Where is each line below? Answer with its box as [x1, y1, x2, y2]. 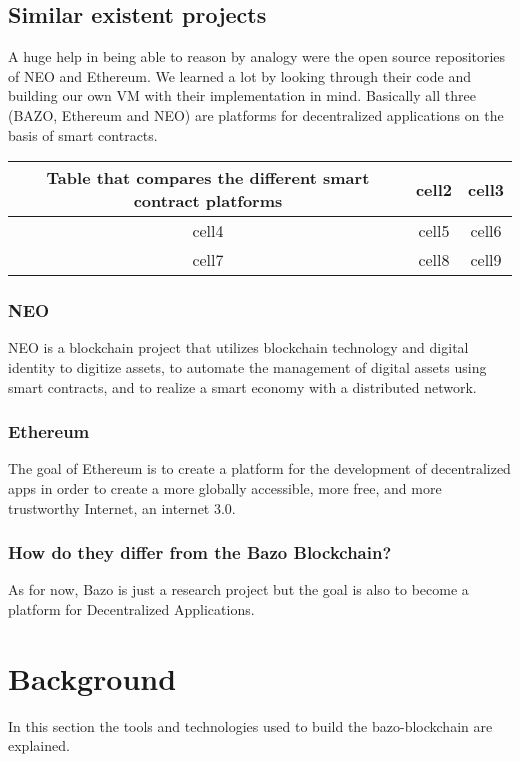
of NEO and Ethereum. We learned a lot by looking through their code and [8, 65, 471, 86]
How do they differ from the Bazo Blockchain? [8, 540, 392, 565]
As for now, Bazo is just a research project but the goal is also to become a [8, 579, 469, 600]
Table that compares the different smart [46, 166, 370, 190]
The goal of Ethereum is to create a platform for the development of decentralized [8, 458, 511, 479]
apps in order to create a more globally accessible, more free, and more [8, 477, 442, 498]
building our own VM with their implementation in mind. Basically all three [8, 85, 476, 106]
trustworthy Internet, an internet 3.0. [8, 497, 236, 518]
